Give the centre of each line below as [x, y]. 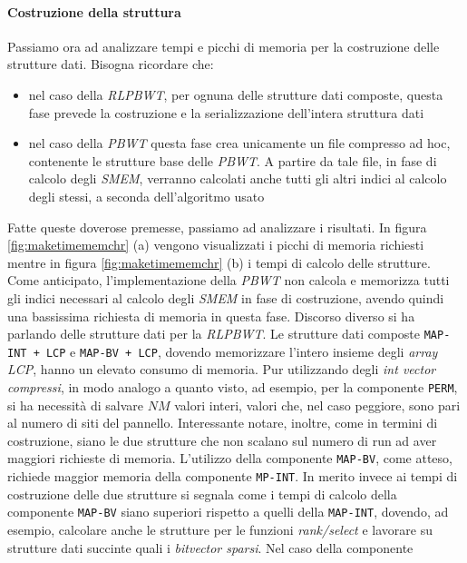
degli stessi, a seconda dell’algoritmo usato [146, 196]
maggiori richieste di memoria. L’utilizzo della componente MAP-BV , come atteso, [230, 458]
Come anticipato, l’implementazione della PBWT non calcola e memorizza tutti [229, 280]
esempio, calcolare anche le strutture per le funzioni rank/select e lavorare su [220, 530]
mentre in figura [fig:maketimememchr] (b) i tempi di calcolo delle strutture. [219, 262]
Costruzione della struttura [94, 11]
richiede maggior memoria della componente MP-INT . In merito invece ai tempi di [233, 476]
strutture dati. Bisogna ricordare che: [111, 64]
